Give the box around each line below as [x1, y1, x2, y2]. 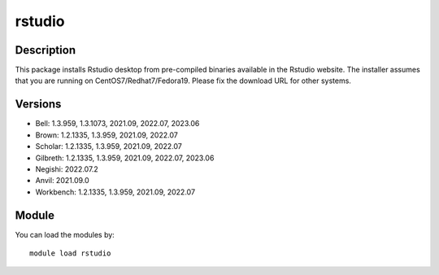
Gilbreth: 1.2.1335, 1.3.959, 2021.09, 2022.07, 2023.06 [35, 153, 215, 163]
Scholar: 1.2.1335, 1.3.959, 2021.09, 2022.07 [35, 142, 183, 151]
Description [15, 43, 76, 57]
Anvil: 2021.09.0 [35, 176, 89, 186]
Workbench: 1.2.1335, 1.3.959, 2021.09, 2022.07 [35, 187, 195, 197]
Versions [15, 98, 62, 111]
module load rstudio [29, 249, 111, 258]
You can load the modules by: [15, 229, 115, 239]
